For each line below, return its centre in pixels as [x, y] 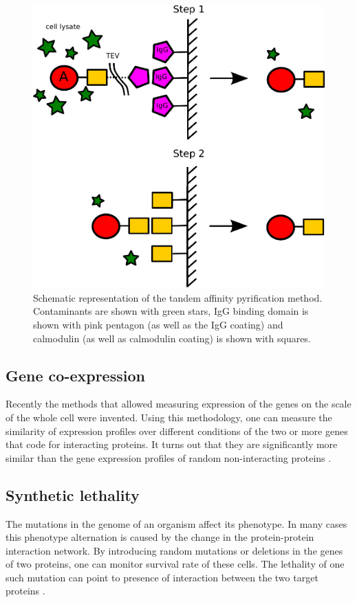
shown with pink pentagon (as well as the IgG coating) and [158, 324]
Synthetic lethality [73, 494]
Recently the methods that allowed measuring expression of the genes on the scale [178, 404]
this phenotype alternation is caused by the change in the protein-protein [160, 537]
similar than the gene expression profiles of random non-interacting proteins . [169, 457]
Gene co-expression [75, 375]
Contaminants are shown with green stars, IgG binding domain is [171, 311]
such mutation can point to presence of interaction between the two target [162, 577]
